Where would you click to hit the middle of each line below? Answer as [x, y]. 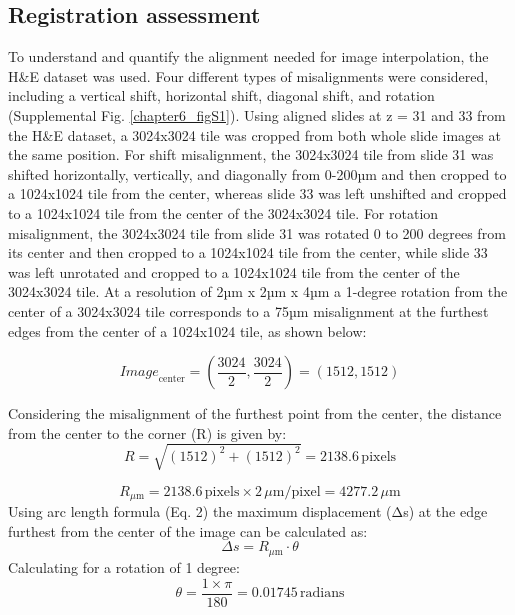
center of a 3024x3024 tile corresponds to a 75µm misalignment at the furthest [248, 310]
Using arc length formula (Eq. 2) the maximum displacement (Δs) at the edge [248, 511]
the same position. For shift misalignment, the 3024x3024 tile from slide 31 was [251, 154]
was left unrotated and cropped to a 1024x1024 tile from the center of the [234, 271]
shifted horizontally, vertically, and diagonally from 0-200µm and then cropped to [257, 173]
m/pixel [296, 491]
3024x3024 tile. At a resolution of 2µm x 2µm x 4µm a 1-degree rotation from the [258, 291]
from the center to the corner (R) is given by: [147, 432]
